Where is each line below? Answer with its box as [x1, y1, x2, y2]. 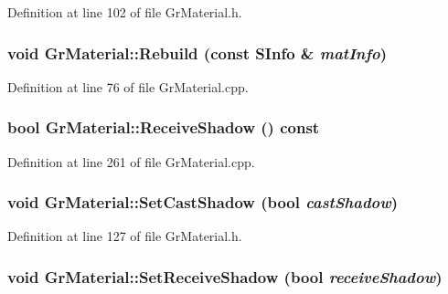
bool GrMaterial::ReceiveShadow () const [7, 116, 320, 139]
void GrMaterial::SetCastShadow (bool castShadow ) [7, 191, 399, 214]
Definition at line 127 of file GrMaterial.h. [7, 226, 242, 246]
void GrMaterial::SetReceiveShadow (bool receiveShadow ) [7, 265, 443, 288]
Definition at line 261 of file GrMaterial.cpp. [7, 152, 255, 171]
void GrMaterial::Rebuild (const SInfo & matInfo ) [7, 41, 388, 64]
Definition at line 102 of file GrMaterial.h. [7, 3, 242, 21]
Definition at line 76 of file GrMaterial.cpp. [7, 77, 249, 96]
